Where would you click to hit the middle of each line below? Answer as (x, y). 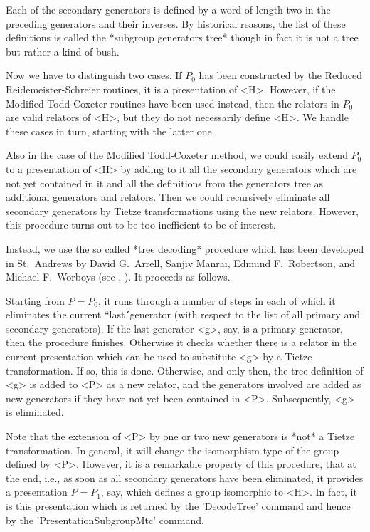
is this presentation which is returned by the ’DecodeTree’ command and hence (178, 506)
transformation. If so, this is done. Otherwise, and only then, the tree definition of (185, 370)
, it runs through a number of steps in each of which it (217, 300)
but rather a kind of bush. (63, 51)
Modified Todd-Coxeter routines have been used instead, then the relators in (173, 103)
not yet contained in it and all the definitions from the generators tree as (165, 183)
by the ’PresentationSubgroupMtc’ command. (105, 520)
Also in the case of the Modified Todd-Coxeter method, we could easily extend (177, 155)
